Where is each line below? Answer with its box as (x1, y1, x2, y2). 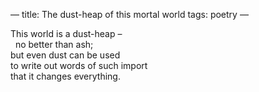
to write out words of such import (10, 60, 148, 71)
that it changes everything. (10, 70, 121, 82)
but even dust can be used (10, 49, 121, 61)
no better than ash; (14, 39, 94, 50)
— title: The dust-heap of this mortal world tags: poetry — (10, 9, 249, 20)
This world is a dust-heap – (10, 28, 123, 39)
